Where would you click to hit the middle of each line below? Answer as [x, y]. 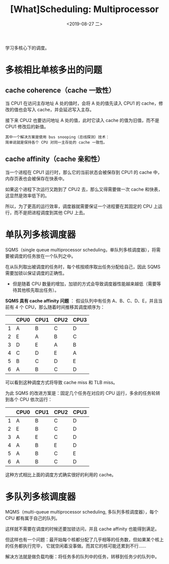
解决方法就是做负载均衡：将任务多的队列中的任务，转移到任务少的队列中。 [82, 556]
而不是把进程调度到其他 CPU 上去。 [51, 212]
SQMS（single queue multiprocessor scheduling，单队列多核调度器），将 [81, 249]
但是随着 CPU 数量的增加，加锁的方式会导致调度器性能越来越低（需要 [84, 284]
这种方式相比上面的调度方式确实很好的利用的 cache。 [61, 474]
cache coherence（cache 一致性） [60, 90]
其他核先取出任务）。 [38, 290]
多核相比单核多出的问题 [54, 70]
